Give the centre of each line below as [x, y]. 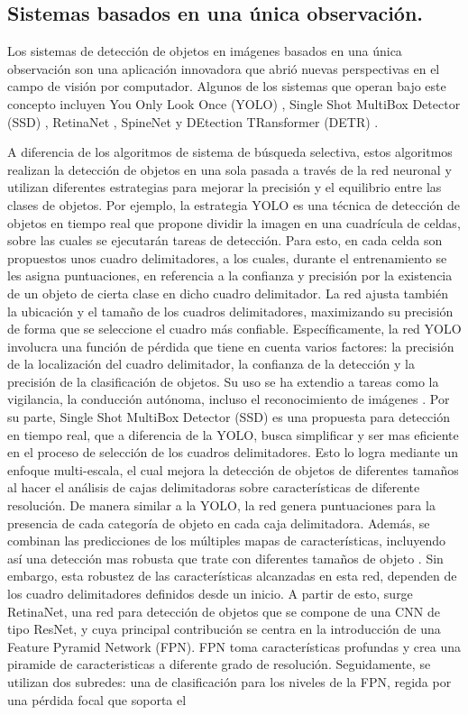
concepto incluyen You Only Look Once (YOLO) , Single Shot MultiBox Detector [234, 103]
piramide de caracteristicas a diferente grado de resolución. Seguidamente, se [219, 664]
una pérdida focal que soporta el [97, 699]
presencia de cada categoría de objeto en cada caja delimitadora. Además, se [219, 522]
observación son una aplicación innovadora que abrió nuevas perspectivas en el [224, 68]
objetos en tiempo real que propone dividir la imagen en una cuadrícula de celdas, [234, 222]
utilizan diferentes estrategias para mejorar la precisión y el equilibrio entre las [225, 187]
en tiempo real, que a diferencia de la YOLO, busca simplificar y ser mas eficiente [233, 434]
